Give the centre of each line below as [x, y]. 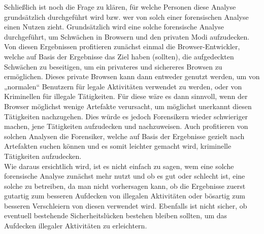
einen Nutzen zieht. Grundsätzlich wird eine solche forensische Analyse [114, 27]
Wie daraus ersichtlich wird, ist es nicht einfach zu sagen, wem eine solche [119, 166]
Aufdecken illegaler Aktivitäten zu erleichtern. [76, 226]
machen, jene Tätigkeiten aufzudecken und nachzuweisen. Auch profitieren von [126, 126]
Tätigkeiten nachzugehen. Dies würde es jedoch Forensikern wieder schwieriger [126, 116]
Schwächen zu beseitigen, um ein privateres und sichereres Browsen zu [113, 66]
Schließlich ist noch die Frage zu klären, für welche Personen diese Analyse [120, 7]
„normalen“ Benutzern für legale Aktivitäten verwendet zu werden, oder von [123, 86]
